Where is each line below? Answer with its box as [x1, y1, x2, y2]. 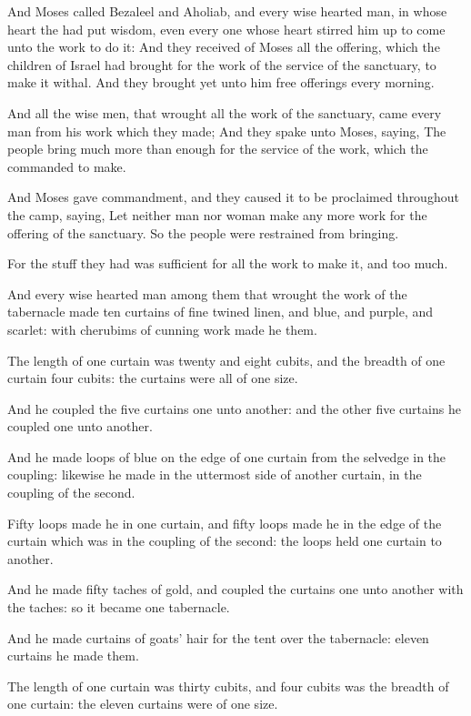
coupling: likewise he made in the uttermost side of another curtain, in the [7, 465, 422, 484]
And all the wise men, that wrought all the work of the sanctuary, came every [7, 103, 442, 122]
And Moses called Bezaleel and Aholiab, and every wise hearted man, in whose [7, 2, 447, 20]
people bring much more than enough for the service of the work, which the [7, 139, 428, 158]
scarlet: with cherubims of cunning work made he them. [7, 319, 317, 338]
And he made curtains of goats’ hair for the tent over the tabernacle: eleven [7, 628, 429, 647]
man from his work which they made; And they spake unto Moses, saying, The [7, 121, 446, 140]
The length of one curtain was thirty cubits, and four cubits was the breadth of [7, 676, 449, 695]
